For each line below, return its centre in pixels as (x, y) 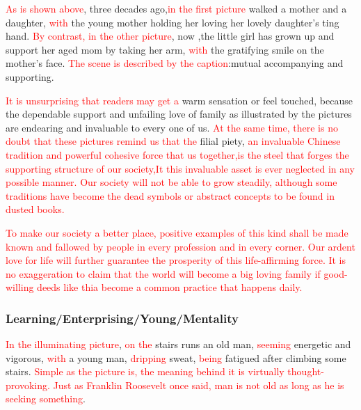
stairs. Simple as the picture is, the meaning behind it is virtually (145, 371)
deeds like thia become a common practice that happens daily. (170, 287)
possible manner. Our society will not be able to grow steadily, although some (171, 182)
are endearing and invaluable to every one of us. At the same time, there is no (172, 127)
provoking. (28, 385)
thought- (306, 371)
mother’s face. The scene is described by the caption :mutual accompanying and (175, 63)
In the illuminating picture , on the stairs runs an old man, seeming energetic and (178, 344)
